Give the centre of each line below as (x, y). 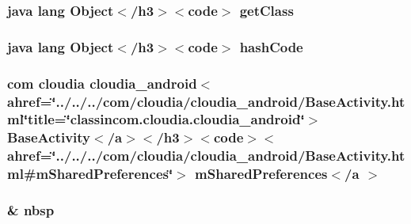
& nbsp (31, 210)
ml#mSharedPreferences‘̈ (90, 174)
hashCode (271, 46)
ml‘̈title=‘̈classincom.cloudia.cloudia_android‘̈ (156, 119)
